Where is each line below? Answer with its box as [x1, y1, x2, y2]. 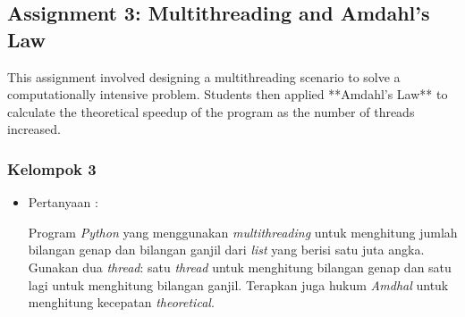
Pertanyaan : [28, 193, 98, 212]
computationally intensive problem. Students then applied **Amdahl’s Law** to [7, 85, 448, 104]
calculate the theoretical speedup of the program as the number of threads [7, 102, 415, 121]
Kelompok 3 [7, 157, 97, 179]
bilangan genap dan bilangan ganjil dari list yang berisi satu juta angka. [28, 240, 425, 259]
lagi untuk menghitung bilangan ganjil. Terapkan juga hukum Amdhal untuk [28, 275, 449, 294]
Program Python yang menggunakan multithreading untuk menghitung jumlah [28, 222, 458, 241]
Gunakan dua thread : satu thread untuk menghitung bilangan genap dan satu [28, 257, 452, 276]
